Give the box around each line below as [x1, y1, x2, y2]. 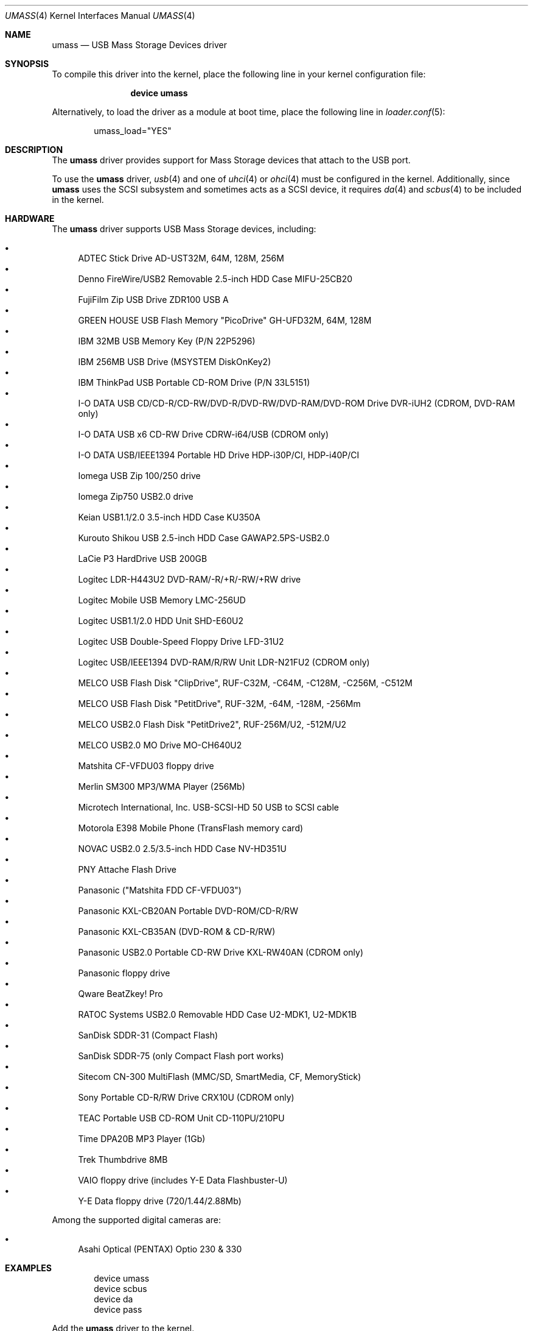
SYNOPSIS [5, 59, 49, 69]
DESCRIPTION [5, 144, 63, 155]
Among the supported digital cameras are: [52, 1215, 221, 1225]
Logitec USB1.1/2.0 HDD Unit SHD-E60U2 [78, 616, 243, 626]
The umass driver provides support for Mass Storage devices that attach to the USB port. [52, 155, 411, 165]
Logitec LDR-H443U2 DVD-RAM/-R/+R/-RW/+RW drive [78, 574, 301, 584]
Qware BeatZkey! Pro [78, 988, 163, 999]
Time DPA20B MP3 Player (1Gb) [78, 1134, 206, 1144]
